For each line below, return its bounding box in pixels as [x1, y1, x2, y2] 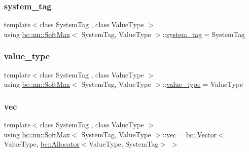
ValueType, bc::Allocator [4, 139, 80, 149]
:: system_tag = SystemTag [162, 29, 245, 39]
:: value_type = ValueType [162, 79, 243, 89]
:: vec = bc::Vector [162, 129, 217, 139]
